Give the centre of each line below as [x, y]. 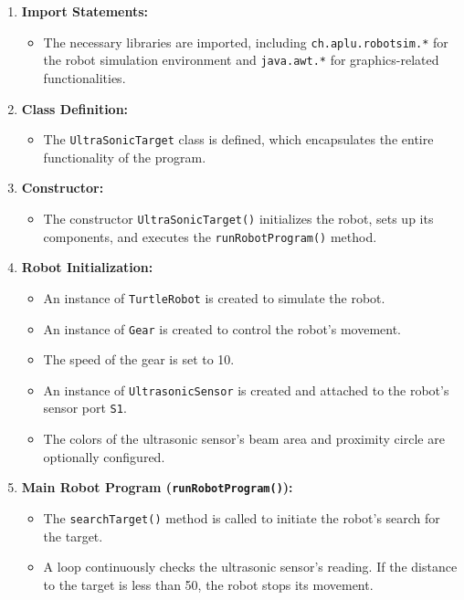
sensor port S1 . [85, 408]
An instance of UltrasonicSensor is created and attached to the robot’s [246, 389]
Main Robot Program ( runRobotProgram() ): [157, 487]
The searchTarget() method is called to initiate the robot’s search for [242, 517]
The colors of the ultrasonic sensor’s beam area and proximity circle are [244, 439]
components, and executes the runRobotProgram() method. [210, 236]
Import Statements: [85, 11]
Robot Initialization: [87, 267]
